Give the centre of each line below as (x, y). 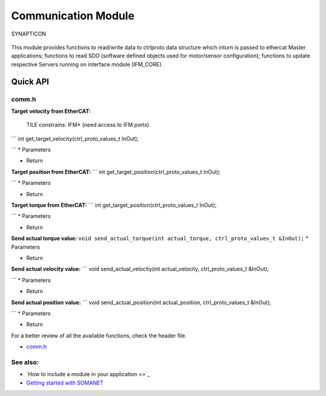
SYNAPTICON (29, 34)
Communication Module (73, 16)
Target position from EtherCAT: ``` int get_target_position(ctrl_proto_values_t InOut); (116, 171)
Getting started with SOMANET (65, 383)
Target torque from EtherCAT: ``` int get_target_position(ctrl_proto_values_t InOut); (114, 205)
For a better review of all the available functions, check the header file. (99, 336)
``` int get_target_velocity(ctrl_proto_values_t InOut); (75, 138)
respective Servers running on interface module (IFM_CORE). (87, 64)
